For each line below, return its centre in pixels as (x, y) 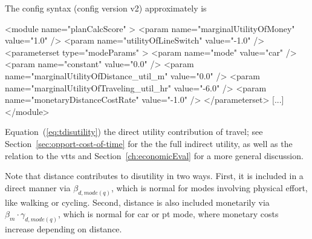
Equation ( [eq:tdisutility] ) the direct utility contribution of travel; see (134, 132)
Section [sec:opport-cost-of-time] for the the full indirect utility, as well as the (149, 143)
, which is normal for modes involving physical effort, (210, 187)
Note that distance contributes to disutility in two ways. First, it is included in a (154, 176)
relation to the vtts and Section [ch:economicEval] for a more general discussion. (154, 155)
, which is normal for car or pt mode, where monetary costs (168, 214)
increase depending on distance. (63, 229)
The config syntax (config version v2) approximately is (106, 8)
